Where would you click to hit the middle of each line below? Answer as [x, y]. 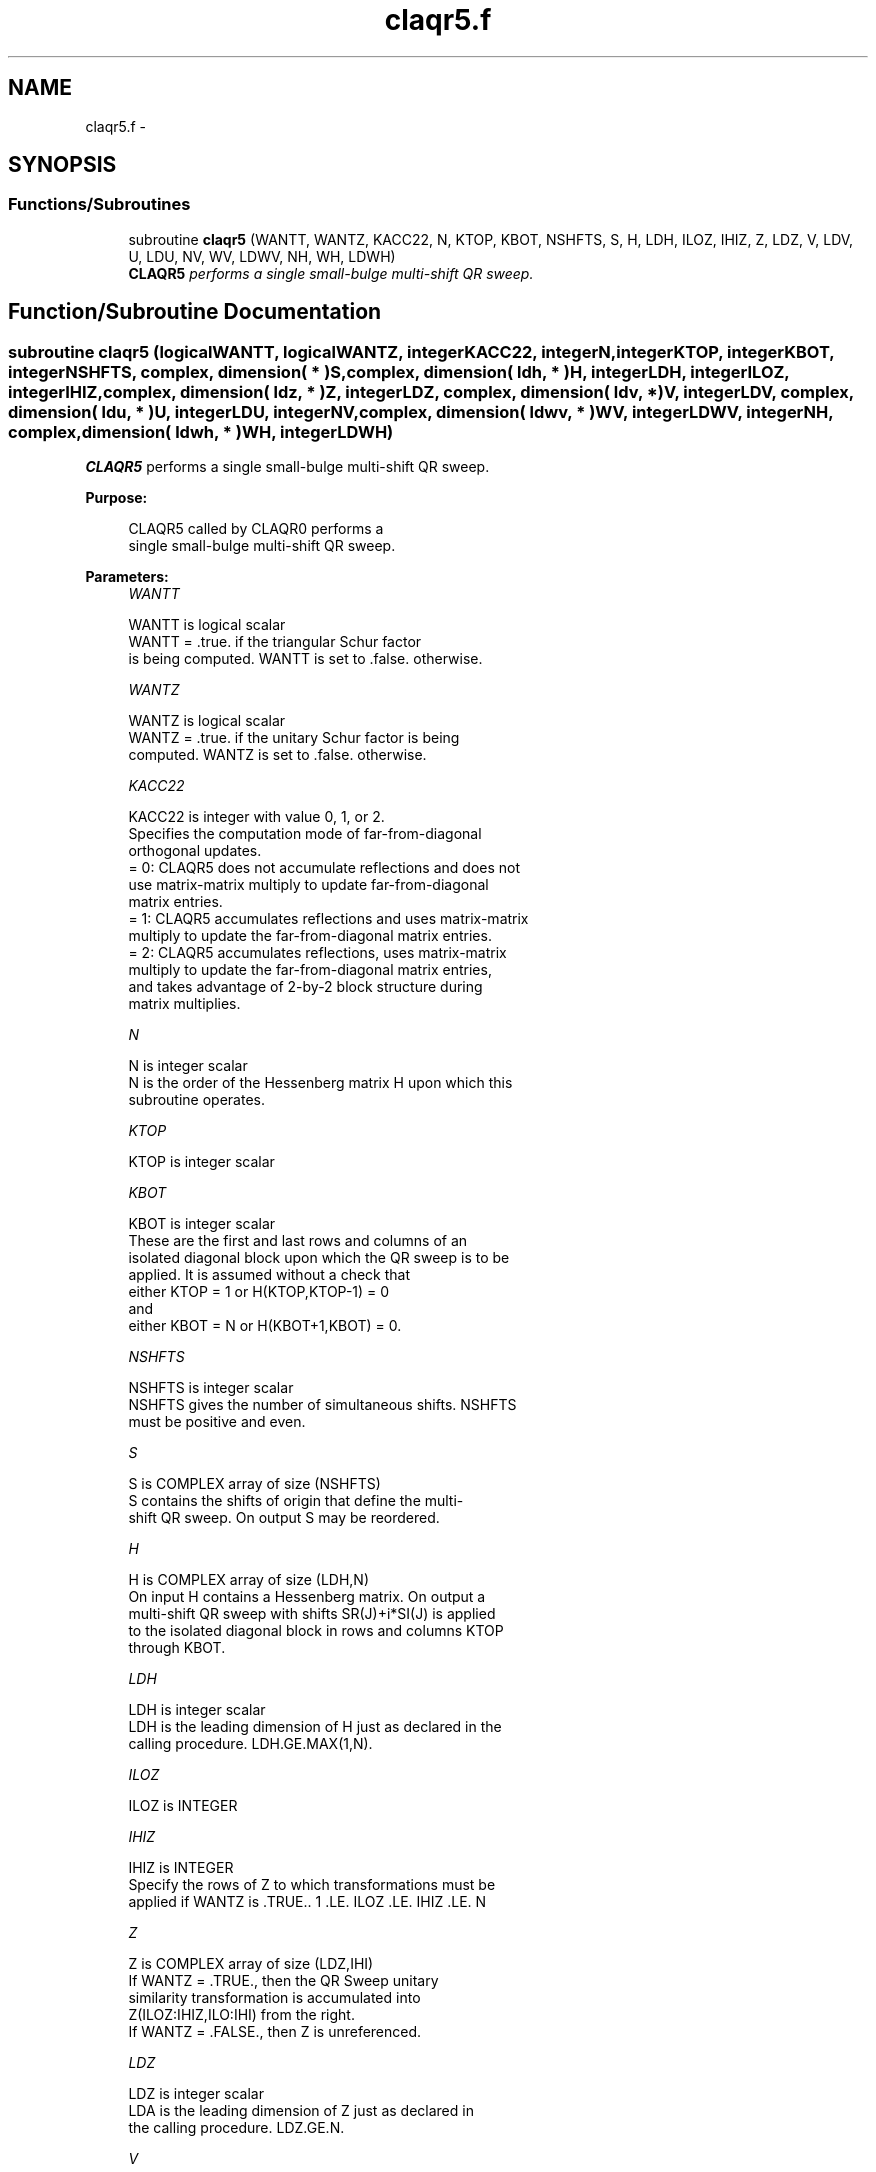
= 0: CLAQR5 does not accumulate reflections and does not [324, 868]
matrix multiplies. [184, 1004]
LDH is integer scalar [197, 1710]
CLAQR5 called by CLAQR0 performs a [256, 529]
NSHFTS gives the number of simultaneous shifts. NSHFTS [322, 1405]
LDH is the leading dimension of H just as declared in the [315, 1727]
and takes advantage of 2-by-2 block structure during [305, 987]
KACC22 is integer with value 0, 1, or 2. [256, 817]
